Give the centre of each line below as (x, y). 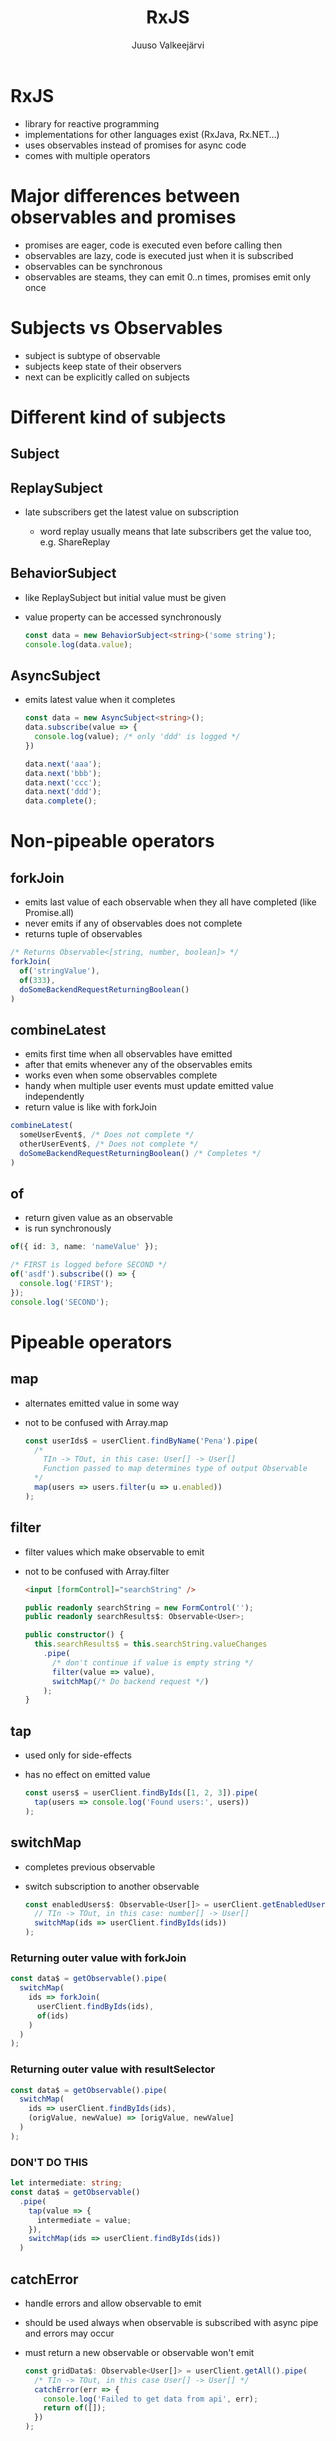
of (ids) (53, 2016)
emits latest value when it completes (100, 700)
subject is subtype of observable (92, 355)
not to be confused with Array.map (96, 1422)
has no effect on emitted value (87, 1775)
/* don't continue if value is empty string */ (152, 1662)
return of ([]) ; (75, 2408)
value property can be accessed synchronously (123, 617)
